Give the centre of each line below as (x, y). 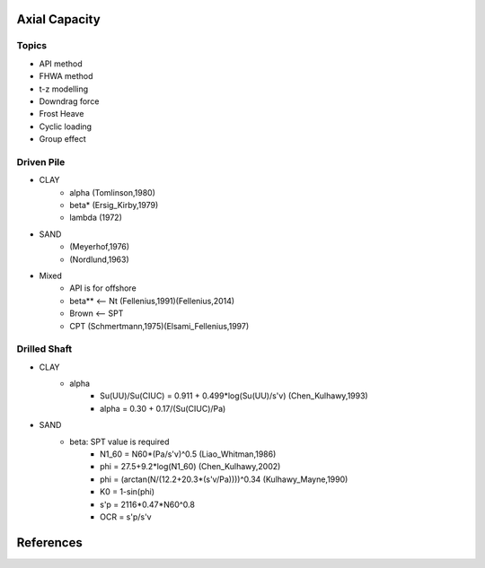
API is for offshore (103, 288)
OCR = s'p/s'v (126, 517)
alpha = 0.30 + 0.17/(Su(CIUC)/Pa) (163, 408)
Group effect (62, 139)
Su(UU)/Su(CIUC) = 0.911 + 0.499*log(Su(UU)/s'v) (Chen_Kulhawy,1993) (234, 396)
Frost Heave (62, 114)
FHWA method (66, 76)
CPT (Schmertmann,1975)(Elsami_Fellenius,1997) (159, 326)
